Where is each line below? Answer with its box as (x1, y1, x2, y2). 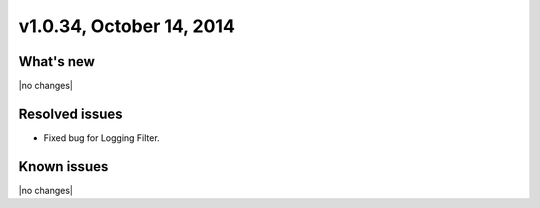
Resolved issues (18, 105, 124, 122)
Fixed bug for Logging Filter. (43, 131, 160, 144)
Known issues (18, 158, 109, 175)
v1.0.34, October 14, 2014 (18, 15, 235, 37)
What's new (18, 53, 95, 70)
